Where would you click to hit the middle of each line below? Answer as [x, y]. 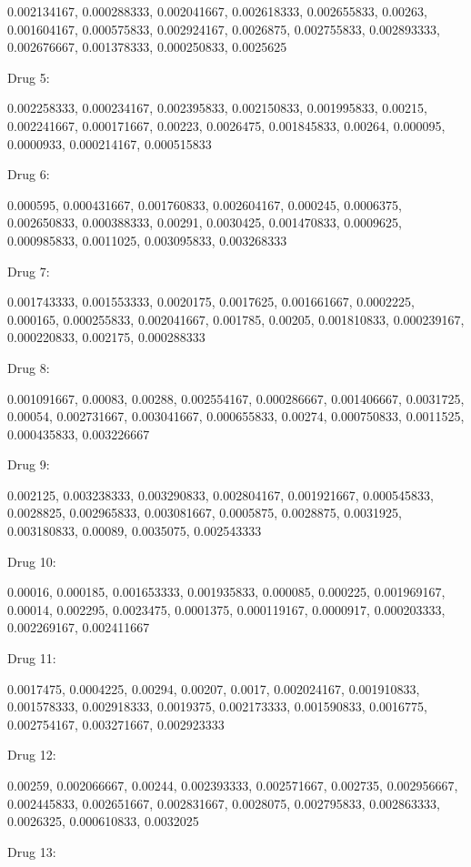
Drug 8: [29, 367]
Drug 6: [29, 174]
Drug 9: [29, 464]
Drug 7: [29, 271]
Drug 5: [29, 77]
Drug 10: [32, 561]
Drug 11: [32, 658]
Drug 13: [32, 851]
